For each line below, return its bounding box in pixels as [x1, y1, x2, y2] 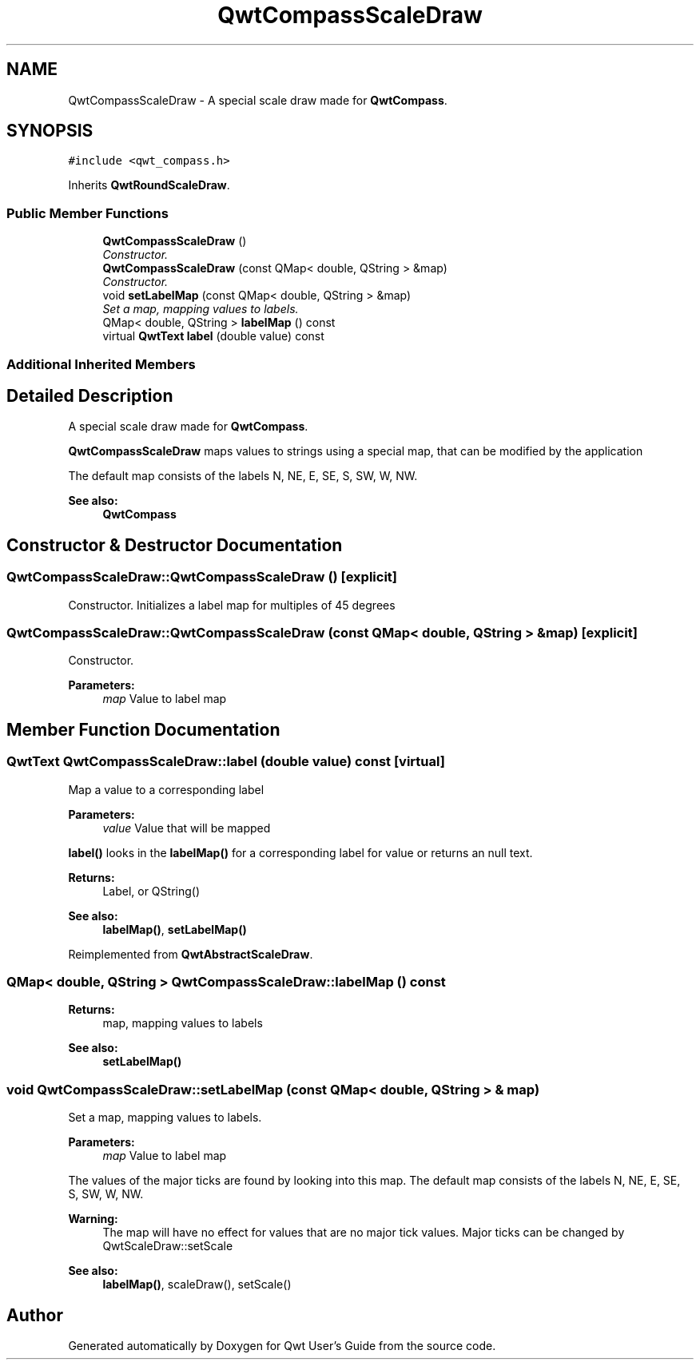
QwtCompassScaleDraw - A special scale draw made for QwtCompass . [68, 93, 447, 107]
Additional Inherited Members [6, 355, 196, 372]
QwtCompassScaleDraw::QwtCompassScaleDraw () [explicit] [6, 569, 397, 586]
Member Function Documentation [6, 719, 280, 740]
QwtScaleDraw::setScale [102, 1239, 233, 1253]
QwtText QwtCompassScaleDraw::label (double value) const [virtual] [6, 753, 445, 770]
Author [6, 1304, 63, 1325]
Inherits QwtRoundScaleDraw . [68, 178, 230, 193]
